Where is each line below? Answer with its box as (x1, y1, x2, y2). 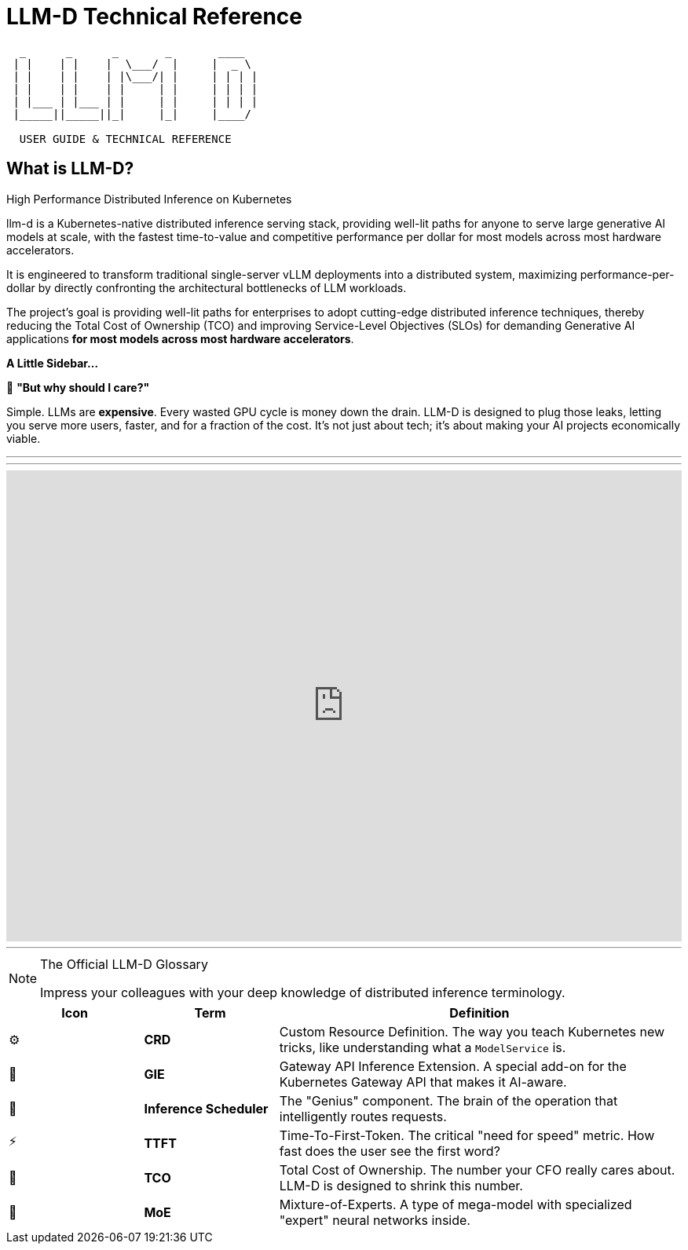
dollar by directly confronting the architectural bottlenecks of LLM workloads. (6, 280, 407, 294)
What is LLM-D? (6, 159, 134, 179)
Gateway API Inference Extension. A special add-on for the (279, 1058, 627, 1074)
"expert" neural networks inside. (279, 1212, 470, 1228)
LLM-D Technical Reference (6, 3, 302, 30)
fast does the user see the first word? (279, 1142, 500, 1159)
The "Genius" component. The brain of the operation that (279, 1092, 618, 1109)
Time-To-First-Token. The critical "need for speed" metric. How (279, 1127, 655, 1143)
